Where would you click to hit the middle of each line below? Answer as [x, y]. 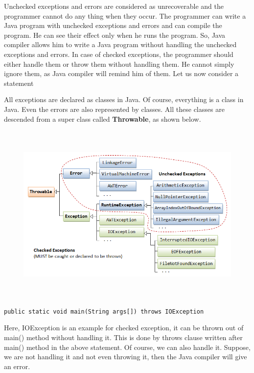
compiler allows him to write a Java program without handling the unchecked [120, 44]
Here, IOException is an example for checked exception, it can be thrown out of [124, 328]
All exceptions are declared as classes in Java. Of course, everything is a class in [124, 99]
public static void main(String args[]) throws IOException [104, 311]
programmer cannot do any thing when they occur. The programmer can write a [125, 15]
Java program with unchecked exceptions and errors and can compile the [113, 25]
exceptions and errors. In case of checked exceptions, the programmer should [119, 54]
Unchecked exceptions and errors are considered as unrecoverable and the [114, 6]
